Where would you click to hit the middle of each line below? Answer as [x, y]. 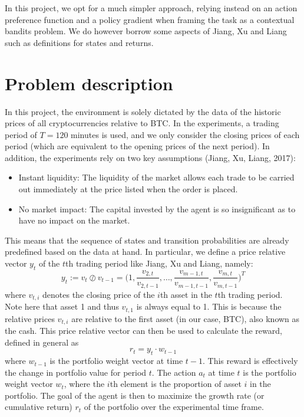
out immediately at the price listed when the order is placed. [128, 189]
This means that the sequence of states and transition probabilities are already [147, 240]
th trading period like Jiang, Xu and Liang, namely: [159, 263]
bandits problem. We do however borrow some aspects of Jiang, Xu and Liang [146, 31]
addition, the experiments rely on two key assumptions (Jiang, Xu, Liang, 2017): [150, 157]
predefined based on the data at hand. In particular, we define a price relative [145, 252]
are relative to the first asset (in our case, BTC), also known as [186, 318]
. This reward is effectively [250, 361]
